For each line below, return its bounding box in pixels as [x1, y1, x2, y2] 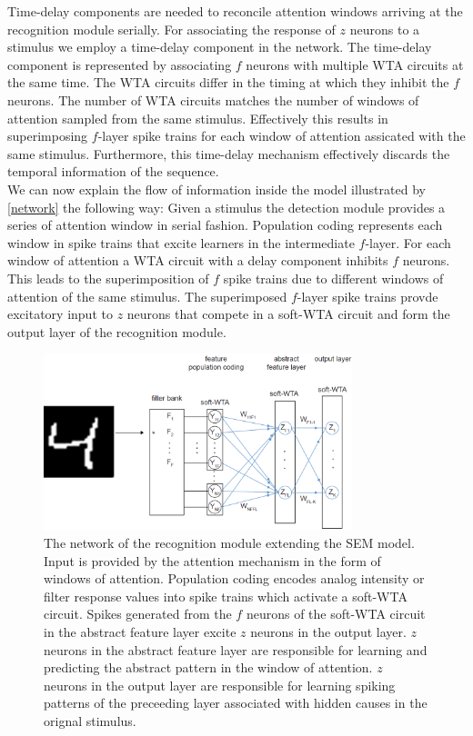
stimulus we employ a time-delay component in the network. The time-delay [7, 37, 432, 56]
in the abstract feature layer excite [44, 622, 236, 641]
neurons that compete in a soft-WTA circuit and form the [126, 304, 450, 323]
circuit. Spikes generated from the [44, 604, 232, 623]
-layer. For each [365, 233, 451, 252]
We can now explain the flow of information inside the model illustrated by [7, 179, 426, 198]
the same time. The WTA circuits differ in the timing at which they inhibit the [7, 73, 449, 92]
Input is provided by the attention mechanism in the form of [44, 551, 381, 570]
